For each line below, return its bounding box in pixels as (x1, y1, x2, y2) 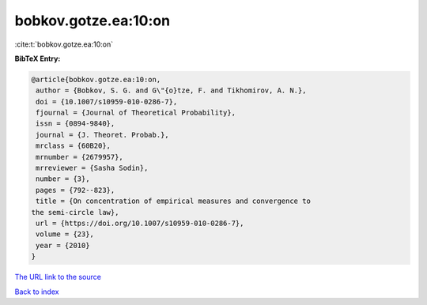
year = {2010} (36, 241, 90, 250)
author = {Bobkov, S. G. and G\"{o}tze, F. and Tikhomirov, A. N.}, (36, 86, 307, 95)
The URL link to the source (14, 273, 102, 282)
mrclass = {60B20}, (36, 141, 111, 150)
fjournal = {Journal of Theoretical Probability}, (36, 108, 236, 118)
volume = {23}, (36, 230, 95, 239)
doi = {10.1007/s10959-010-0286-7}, (36, 97, 178, 106)
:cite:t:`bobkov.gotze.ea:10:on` (14, 40, 114, 49)
